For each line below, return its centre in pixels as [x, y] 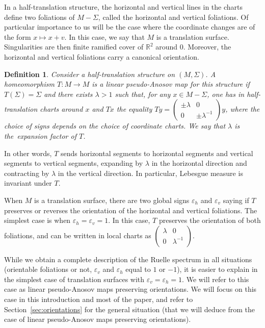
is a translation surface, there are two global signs [112, 200]
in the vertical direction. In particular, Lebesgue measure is [150, 173]
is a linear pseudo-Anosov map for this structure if [171, 84]
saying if [236, 200]
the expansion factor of [40, 135]
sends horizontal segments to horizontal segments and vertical [157, 153]
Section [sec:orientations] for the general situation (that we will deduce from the [129, 309]
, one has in [226, 94]
